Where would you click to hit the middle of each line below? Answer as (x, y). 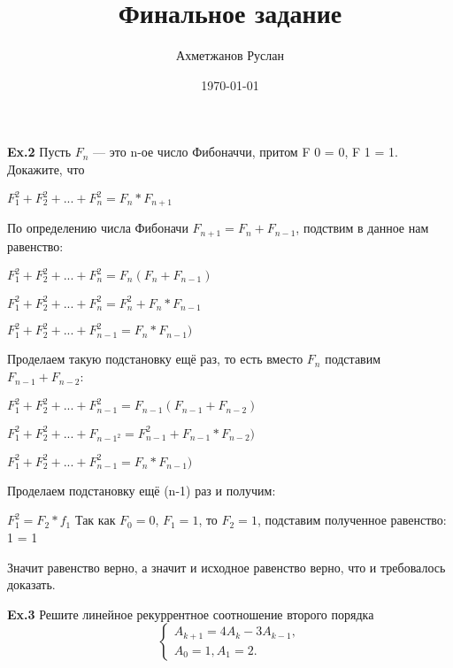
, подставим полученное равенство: (352, 520)
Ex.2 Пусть (39, 152)
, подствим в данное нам (362, 228)
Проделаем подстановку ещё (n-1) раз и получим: (142, 490)
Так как (95, 520)
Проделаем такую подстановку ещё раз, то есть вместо (155, 359)
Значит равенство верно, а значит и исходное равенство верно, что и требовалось (226, 567)
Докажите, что (46, 169)
